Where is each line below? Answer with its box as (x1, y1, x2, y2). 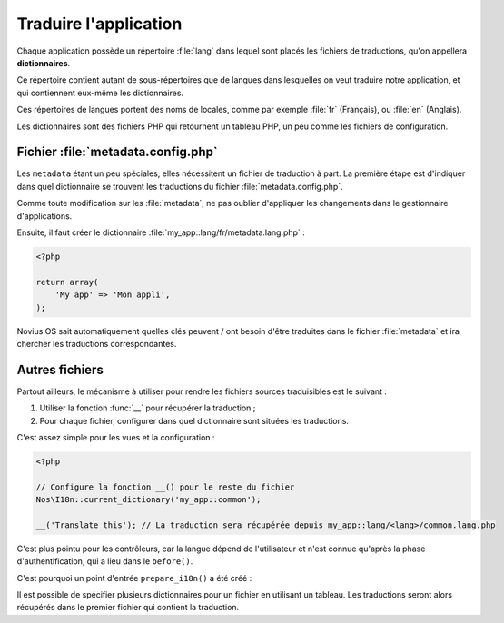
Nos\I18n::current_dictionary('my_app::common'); (35, 495, 262, 505)
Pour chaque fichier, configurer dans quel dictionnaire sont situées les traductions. (39, 415, 350, 426)
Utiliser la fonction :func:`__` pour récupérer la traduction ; (39, 402, 256, 413)
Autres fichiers (16, 361, 104, 377)
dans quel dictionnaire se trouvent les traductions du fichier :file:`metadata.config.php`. (16, 181, 344, 192)
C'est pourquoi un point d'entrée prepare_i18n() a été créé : (16, 572, 252, 583)
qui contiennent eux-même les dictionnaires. (16, 87, 184, 98)
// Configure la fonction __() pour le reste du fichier (35, 481, 295, 492)
